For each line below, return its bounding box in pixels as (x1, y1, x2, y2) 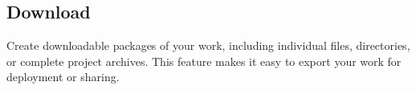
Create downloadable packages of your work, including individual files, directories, (6, 37, 410, 54)
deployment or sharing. (6, 68, 120, 85)
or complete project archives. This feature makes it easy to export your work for (6, 52, 402, 69)
